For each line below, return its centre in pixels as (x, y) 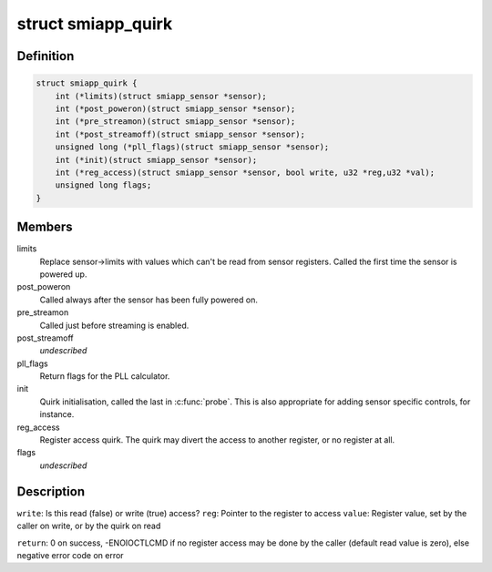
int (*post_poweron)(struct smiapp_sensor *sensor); (175, 108)
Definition (46, 56)
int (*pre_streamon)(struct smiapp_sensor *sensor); (175, 122)
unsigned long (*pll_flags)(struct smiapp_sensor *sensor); (192, 147)
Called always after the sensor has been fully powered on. (149, 300)
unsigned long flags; (103, 185)
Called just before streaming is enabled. (114, 325)
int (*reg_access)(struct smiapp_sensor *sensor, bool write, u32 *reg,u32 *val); (245, 172)
